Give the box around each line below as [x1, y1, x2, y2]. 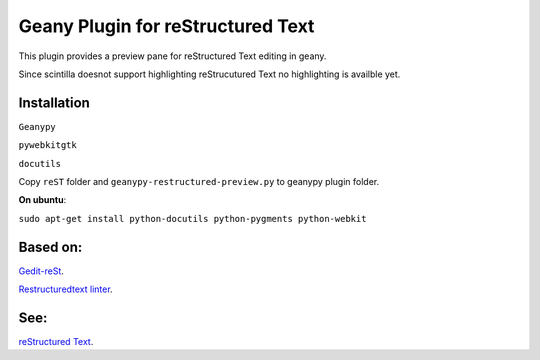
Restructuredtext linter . [18, 283, 114, 295]
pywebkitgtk [18, 140, 77, 151]
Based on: [18, 238, 83, 255]
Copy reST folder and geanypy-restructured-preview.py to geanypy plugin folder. [18, 176, 380, 188]
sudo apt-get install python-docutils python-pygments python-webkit [18, 213, 367, 224]
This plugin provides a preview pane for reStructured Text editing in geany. [18, 50, 327, 62]
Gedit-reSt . [18, 265, 65, 277]
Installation [18, 94, 90, 111]
